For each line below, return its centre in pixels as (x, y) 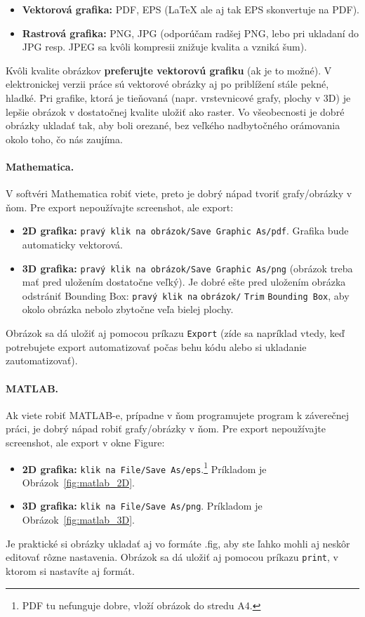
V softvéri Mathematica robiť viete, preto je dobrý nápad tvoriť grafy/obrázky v (179, 193)
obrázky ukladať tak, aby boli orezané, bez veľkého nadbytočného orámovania (173, 125)
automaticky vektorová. (72, 244)
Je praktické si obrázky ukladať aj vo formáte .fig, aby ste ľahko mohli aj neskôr (178, 543)
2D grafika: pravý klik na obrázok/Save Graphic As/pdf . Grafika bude (185, 231)
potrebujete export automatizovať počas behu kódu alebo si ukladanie (156, 346)
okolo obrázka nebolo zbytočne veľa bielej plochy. (128, 309)
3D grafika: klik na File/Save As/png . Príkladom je (142, 506)
